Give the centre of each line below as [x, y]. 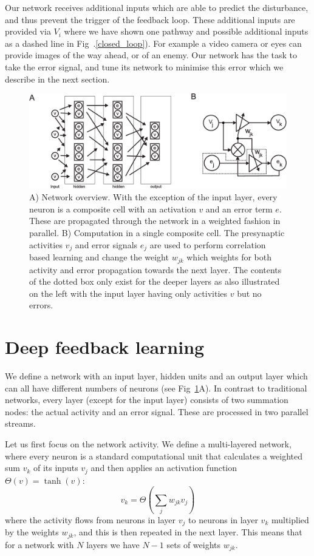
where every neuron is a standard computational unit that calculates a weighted [154, 456]
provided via [28, 31]
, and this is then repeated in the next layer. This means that [188, 532]
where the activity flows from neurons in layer [90, 519]
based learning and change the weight [99, 257]
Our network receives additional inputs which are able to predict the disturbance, [157, 7]
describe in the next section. [57, 79]
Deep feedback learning [105, 347]
